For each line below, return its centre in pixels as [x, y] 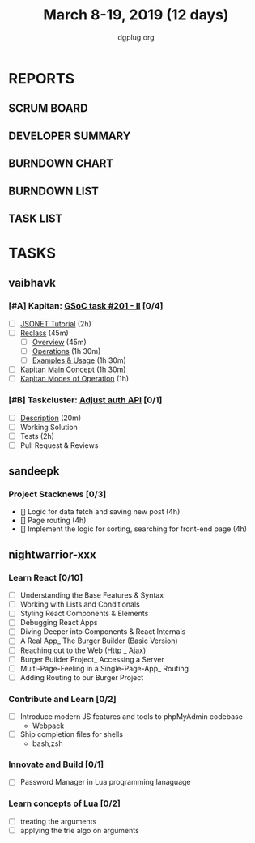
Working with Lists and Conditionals [80, 604]
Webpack [48, 726]
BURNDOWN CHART [61, 164]
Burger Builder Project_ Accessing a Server [92, 659]
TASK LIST [36, 218]
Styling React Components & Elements [84, 614]
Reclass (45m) [44, 333]
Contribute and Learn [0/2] [62, 699]
